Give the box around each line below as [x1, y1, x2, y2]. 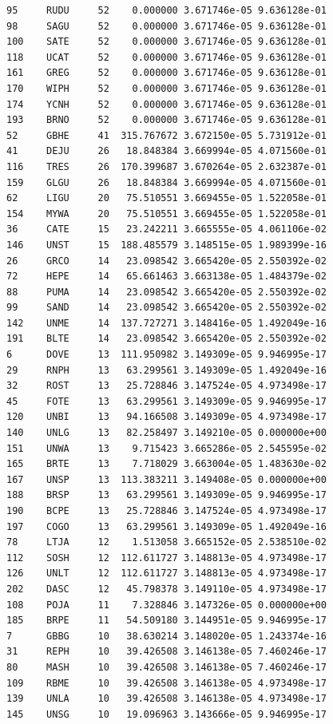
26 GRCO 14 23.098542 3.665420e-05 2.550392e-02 [6, 255, 327, 267]
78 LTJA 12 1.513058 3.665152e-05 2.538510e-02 [6, 536, 327, 548]
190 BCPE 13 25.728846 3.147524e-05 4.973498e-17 [6, 505, 327, 516]
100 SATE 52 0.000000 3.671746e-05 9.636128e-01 [6, 36, 327, 48]
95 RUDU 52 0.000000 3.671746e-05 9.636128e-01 [6, 5, 327, 16]
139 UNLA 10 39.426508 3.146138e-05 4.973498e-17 [6, 693, 327, 705]
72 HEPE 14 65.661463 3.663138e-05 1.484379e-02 [6, 271, 327, 283]
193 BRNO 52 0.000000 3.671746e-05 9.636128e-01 [6, 114, 327, 126]
